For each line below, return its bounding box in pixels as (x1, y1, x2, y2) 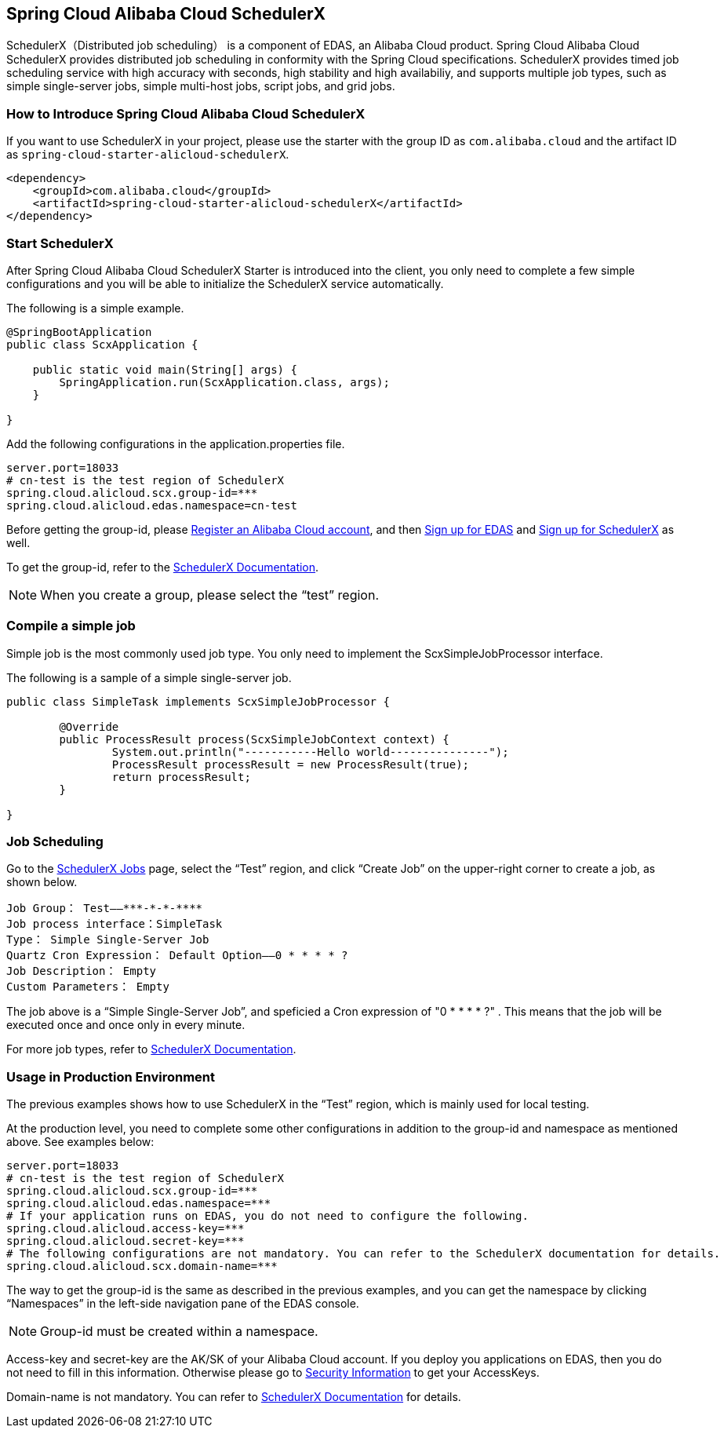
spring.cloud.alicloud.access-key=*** (6, 1222, 245, 1235)
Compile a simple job (6, 618, 136, 634)
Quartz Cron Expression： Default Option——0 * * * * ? (6, 949, 348, 962)
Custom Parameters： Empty (6, 980, 169, 994)
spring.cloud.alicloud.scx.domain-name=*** (6, 1260, 278, 1273)
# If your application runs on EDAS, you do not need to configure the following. (6, 1210, 529, 1223)
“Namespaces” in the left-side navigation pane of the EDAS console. (6, 1297, 359, 1311)
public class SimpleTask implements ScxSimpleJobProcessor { (6, 695, 390, 708)
